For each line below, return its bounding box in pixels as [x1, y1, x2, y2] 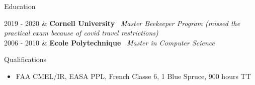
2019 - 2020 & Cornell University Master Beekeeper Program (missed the [4, 17, 240, 28]
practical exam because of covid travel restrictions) [4, 27, 158, 38]
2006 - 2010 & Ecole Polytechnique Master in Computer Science [4, 37, 215, 47]
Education [4, 1, 36, 11]
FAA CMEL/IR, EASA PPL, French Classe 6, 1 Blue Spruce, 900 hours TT [16, 70, 251, 81]
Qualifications [4, 54, 47, 64]
